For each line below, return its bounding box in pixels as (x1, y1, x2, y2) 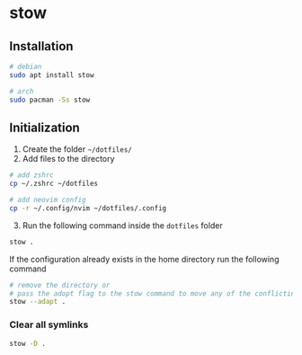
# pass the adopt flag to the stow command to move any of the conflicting (9, 288, 299, 298)
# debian (9, 62, 42, 71)
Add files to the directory (22, 154, 115, 164)
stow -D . (9, 339, 47, 348)
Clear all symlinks (9, 318, 89, 331)
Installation (9, 39, 74, 54)
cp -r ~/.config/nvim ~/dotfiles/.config (9, 203, 167, 213)
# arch (9, 86, 34, 96)
